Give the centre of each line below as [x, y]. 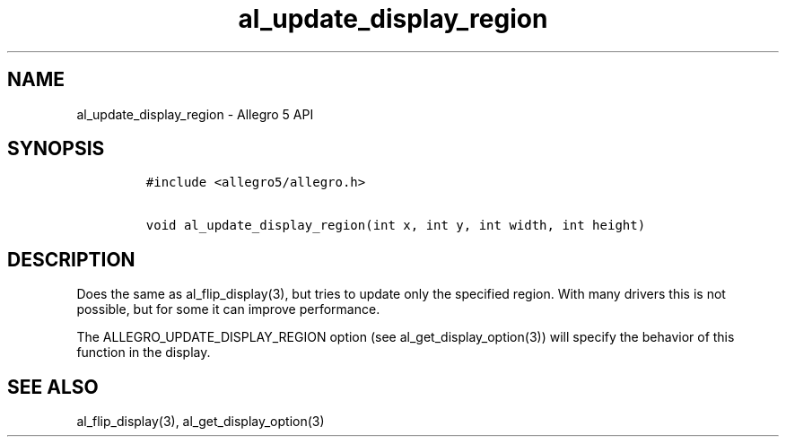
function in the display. [144, 353]
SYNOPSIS [56, 149]
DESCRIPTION [71, 259]
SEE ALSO [53, 387]
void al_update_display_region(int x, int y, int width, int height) [396, 226]
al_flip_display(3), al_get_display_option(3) [201, 422]
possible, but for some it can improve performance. [228, 309]
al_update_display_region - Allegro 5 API [195, 114]
